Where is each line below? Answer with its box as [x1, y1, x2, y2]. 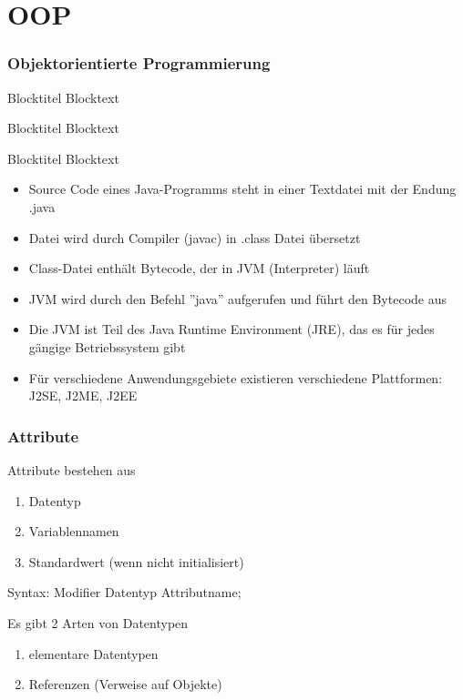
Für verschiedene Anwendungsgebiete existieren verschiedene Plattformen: [28, 368, 443, 387]
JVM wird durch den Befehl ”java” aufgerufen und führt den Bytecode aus [28, 289, 447, 308]
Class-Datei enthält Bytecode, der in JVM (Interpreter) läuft [28, 259, 370, 278]
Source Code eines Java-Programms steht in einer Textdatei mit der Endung [28, 179, 457, 198]
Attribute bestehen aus [7, 460, 136, 479]
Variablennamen [28, 522, 119, 541]
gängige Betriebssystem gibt [28, 337, 186, 356]
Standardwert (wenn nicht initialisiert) [28, 552, 244, 571]
